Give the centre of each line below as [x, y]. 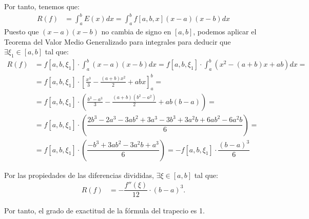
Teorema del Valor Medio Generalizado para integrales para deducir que [118, 41]
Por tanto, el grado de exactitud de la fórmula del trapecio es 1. [104, 211]
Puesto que [22, 31]
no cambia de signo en [136, 31]
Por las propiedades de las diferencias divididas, [79, 175]
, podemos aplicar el [225, 31]
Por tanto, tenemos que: [42, 6]
